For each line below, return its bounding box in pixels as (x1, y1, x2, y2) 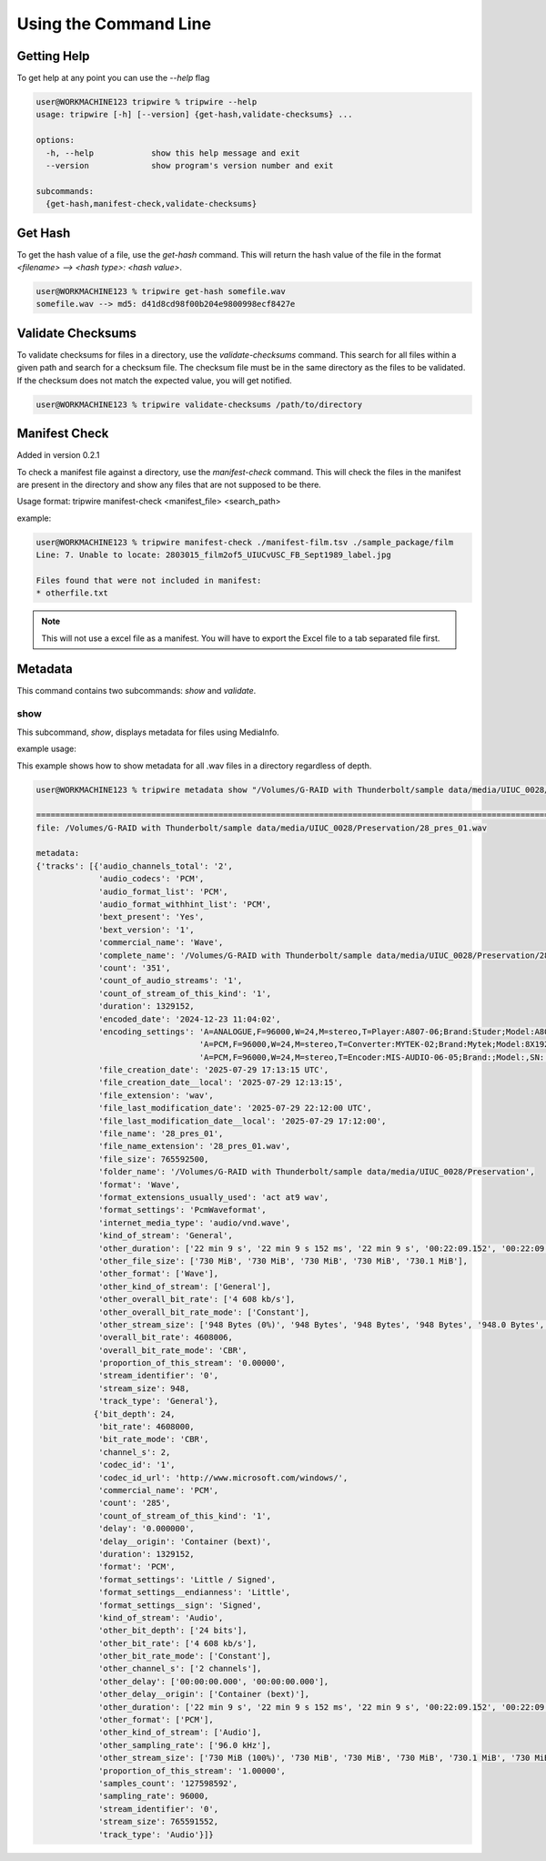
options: (35, 135, 76, 146)
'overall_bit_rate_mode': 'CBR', (98, 1345, 248, 1356)
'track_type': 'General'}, (98, 1396, 218, 1407)
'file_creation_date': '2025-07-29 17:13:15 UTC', (98, 1065, 329, 1075)
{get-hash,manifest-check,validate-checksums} (45, 198, 258, 209)
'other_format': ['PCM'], (98, 1714, 214, 1725)
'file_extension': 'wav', (98, 1090, 214, 1101)
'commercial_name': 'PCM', (98, 1485, 218, 1495)
